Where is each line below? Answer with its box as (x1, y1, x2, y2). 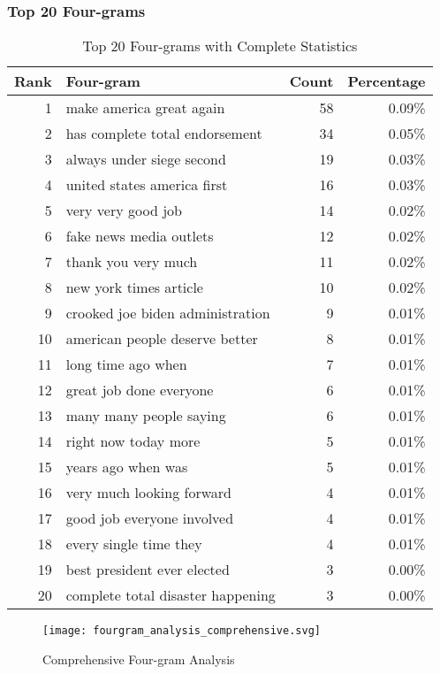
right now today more (65, 431, 201, 452)
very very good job (65, 200, 182, 221)
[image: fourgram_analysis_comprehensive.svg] (42, 624, 321, 638)
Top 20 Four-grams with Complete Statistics (82, 35, 358, 57)
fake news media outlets (65, 226, 214, 247)
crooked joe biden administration (65, 303, 270, 324)
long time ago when (65, 354, 187, 375)
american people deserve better (65, 328, 258, 349)
